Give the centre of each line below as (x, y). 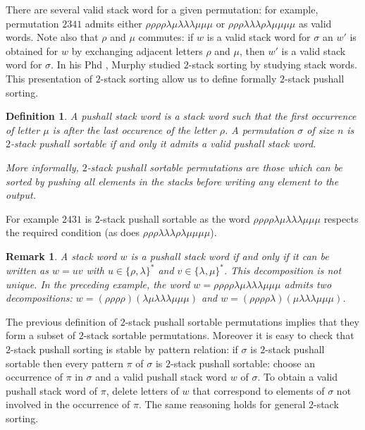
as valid (315, 23)
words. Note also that (52, 37)
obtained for (32, 50)
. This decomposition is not (283, 270)
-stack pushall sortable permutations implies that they (242, 321)
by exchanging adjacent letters (137, 50)
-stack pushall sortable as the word (175, 218)
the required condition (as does (73, 232)
